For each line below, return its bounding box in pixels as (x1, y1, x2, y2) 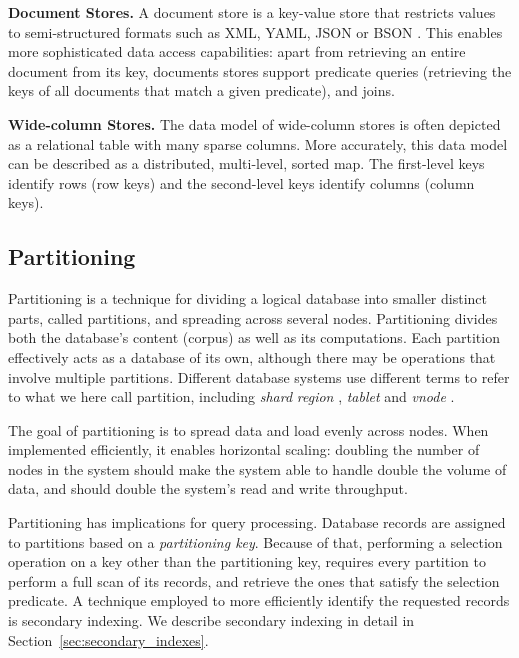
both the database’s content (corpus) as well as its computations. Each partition (8, 327, 500, 348)
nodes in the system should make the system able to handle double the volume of (8, 458, 507, 479)
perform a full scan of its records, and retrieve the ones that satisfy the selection (8, 570, 500, 591)
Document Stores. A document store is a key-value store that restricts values (8, 2, 496, 22)
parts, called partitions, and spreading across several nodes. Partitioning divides (8, 307, 498, 328)
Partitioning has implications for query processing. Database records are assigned (8, 512, 506, 533)
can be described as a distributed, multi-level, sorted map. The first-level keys (8, 153, 485, 174)
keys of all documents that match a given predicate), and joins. (8, 80, 395, 101)
